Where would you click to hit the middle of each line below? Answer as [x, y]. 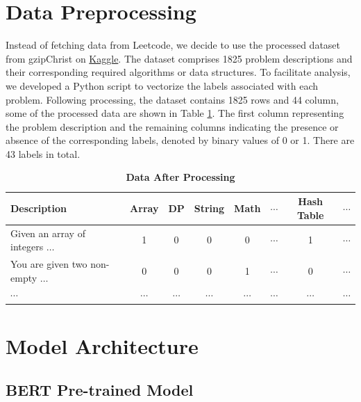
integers [27, 247]
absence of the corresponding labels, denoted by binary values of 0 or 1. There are [180, 140]
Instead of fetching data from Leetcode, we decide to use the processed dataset [173, 45]
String [209, 208]
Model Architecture [102, 345]
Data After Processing [180, 177]
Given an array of [48, 233]
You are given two [49, 263]
